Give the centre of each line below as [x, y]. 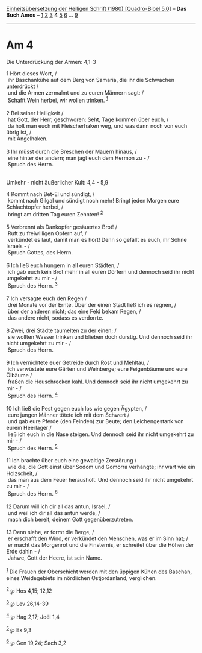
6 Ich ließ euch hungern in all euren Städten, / [63, 265]
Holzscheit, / [22, 473]
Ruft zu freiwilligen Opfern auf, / [47, 233]
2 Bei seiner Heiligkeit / [35, 113]
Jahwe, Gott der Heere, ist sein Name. [55, 558]
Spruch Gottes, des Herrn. [40, 253]
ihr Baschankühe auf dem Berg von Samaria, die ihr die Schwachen [91, 80]
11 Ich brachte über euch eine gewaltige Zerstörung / [72, 461]
